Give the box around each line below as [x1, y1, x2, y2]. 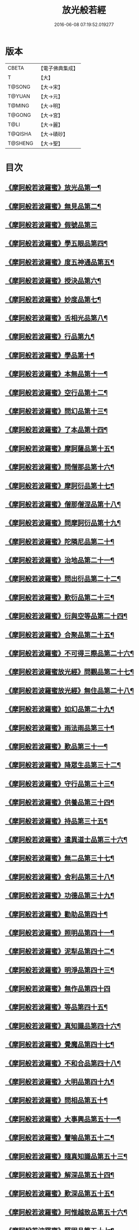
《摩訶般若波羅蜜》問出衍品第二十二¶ [5, 575, 121, 583]
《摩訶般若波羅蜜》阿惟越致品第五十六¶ [5, 1208, 127, 1216]
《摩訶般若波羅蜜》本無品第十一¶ [5, 370, 108, 378]
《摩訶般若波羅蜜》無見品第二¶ [5, 202, 101, 211]
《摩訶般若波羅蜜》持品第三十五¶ [5, 816, 108, 826]
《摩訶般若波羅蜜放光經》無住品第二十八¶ [5, 686, 134, 695]
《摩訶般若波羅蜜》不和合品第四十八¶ [5, 1059, 121, 1067]
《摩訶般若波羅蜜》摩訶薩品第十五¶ [5, 444, 114, 453]
